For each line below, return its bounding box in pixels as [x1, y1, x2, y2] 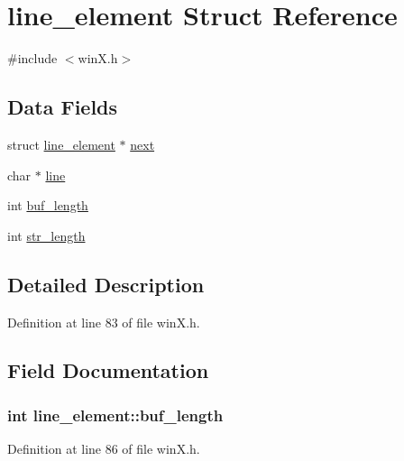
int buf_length [7, 196, 88, 215]
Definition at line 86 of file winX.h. [7, 439, 200, 458]
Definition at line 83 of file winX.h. [7, 312, 200, 331]
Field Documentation [7, 356, 209, 384]
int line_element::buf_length [7, 403, 224, 426]
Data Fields [7, 93, 118, 121]
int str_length [7, 226, 86, 244]
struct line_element [7, 134, 115, 153]
